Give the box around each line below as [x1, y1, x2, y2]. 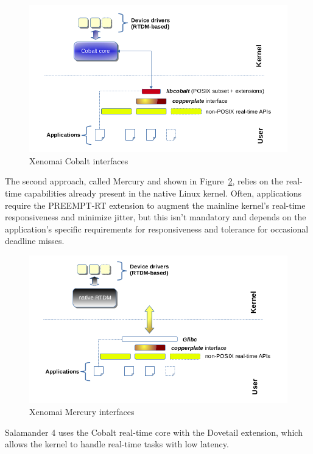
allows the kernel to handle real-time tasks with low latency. [5, 438, 229, 450]
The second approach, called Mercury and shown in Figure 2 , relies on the [5, 175, 283, 187]
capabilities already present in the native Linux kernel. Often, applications [24, 187, 302, 200]
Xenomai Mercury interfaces [29, 405, 135, 417]
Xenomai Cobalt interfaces [29, 154, 128, 167]
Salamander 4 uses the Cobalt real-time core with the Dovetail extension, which [5, 425, 303, 438]
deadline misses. [5, 234, 65, 247]
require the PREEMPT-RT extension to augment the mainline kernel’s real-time [5, 198, 306, 211]
